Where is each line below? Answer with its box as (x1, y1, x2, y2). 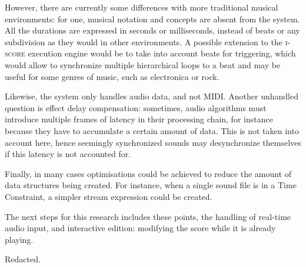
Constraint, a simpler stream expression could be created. (5, 190, 212, 202)
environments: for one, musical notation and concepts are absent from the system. (5, 12, 300, 25)
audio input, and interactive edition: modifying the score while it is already (5, 222, 276, 234)
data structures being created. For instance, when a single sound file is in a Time (5, 179, 297, 191)
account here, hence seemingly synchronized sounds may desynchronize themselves (5, 136, 301, 148)
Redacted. (5, 253, 41, 265)
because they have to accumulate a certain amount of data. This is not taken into (5, 124, 299, 136)
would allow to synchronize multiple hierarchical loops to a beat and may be (5, 58, 281, 71)
